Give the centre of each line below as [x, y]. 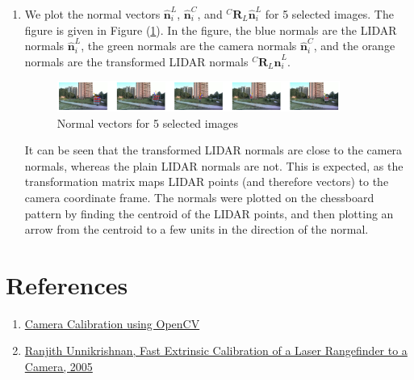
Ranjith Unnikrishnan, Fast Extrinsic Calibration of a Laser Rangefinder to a [216, 350]
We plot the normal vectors [92, 14]
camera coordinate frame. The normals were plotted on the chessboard [199, 197]
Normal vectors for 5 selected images [148, 122]
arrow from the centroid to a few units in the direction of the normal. [197, 229]
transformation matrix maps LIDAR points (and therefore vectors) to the [207, 182]
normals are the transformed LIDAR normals [136, 61]
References [67, 284]
